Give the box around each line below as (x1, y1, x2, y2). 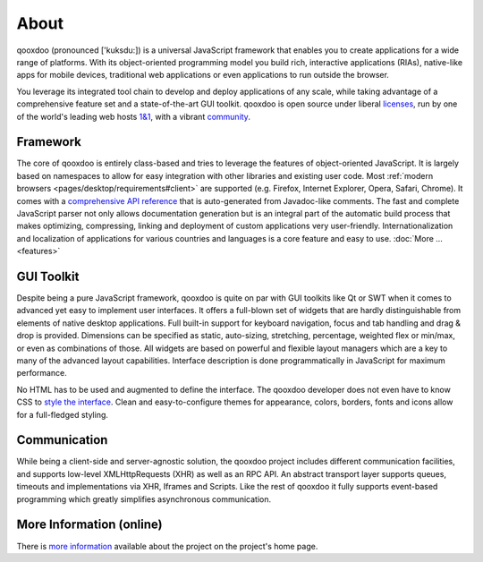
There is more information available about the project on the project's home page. (16, 541, 318, 551)
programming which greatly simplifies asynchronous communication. (16, 493, 272, 505)
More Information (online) (16, 517, 163, 532)
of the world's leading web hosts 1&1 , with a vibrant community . (16, 111, 250, 122)
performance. (16, 368, 67, 379)
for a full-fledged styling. (16, 409, 109, 420)
